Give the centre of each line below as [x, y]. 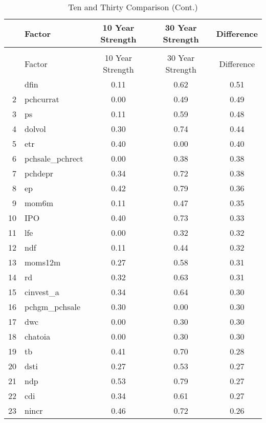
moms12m [43, 262]
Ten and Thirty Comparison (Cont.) [133, 7]
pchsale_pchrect [54, 158]
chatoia [38, 336]
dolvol [35, 129]
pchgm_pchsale [52, 307]
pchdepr [39, 173]
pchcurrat [42, 99]
